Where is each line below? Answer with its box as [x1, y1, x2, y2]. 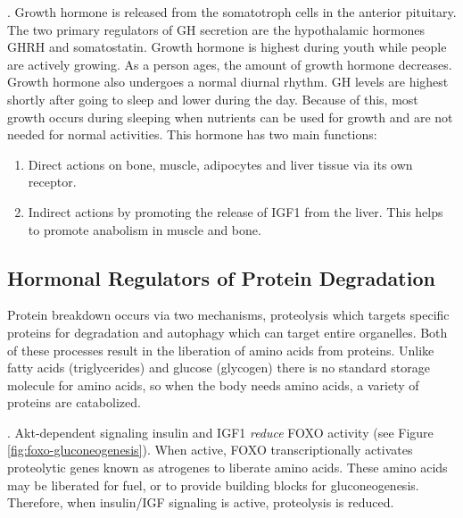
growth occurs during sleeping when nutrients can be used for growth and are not [7, 107, 453, 126]
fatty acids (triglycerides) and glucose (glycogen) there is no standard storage [7, 358, 430, 377]
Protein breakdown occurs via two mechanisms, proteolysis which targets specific [7, 305, 450, 324]
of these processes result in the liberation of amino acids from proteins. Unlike [7, 340, 434, 359]
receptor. [28, 172, 77, 191]
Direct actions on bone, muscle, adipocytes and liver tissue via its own [28, 155, 413, 173]
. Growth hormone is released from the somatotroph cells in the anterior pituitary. [7, 3, 457, 21]
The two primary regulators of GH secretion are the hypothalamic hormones [7, 20, 426, 38]
